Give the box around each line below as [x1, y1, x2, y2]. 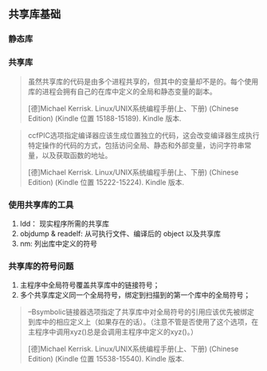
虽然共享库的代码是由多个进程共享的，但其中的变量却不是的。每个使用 [27, 77, 259, 86]
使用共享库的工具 [8, 199, 74, 210]
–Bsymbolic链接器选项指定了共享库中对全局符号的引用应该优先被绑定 [27, 307, 255, 317]
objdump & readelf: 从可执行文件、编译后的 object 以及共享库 [19, 228, 222, 238]
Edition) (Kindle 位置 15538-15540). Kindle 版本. [27, 354, 185, 364]
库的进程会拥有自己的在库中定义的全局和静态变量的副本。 [27, 86, 217, 96]
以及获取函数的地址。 [41, 150, 112, 160]
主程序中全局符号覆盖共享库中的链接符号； [19, 280, 160, 290]
